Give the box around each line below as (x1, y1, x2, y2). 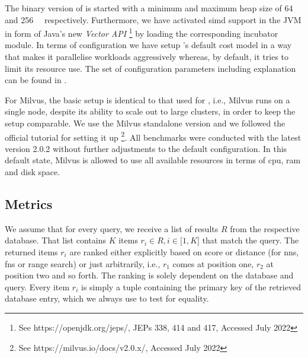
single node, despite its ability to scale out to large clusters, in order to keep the (5, 105, 296, 118)
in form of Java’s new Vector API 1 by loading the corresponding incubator (5, 26, 278, 39)
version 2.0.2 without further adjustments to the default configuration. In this (5, 142, 287, 154)
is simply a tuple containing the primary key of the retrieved (81, 280, 301, 293)
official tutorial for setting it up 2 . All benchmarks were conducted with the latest (5, 129, 301, 143)
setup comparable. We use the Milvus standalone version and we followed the (5, 117, 285, 129)
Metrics (5, 195, 53, 213)
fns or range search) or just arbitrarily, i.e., (5, 257, 161, 270)
